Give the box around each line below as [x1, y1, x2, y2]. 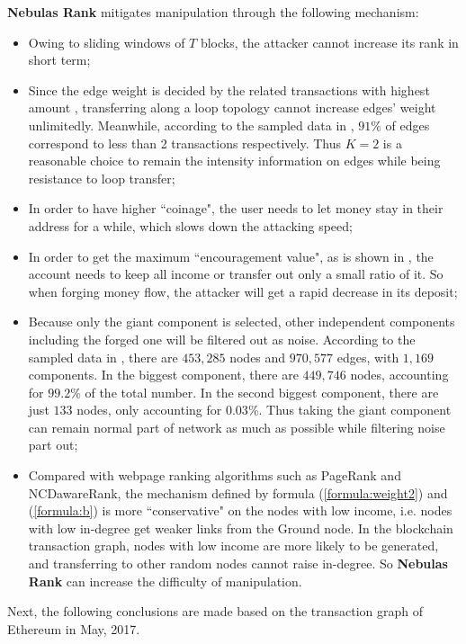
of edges [385, 115, 430, 134]
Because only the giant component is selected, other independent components [28, 312, 455, 331]
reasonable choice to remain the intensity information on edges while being [28, 151, 441, 170]
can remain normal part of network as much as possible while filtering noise [28, 417, 445, 436]
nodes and [229, 347, 286, 366]
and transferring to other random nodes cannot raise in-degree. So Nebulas [28, 554, 448, 573]
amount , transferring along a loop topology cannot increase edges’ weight [28, 98, 436, 117]
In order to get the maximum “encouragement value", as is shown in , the [28, 246, 434, 265]
